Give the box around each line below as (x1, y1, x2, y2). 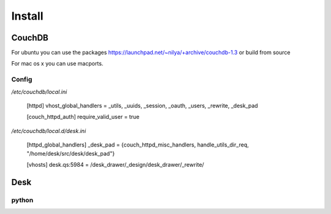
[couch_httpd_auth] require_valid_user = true (26, 113, 140, 121)
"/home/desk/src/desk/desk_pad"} (26, 150, 115, 157)
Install (11, 9, 44, 23)
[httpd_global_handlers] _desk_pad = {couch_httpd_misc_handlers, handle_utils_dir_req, (26, 141, 249, 148)
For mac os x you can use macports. (11, 60, 104, 67)
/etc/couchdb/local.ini (11, 88, 67, 95)
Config (11, 75, 32, 84)
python (11, 196, 34, 204)
